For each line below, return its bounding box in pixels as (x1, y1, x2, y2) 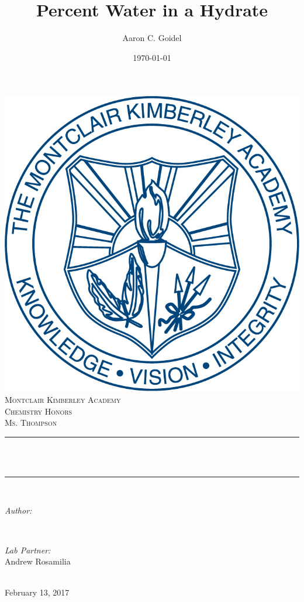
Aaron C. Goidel (122, 32, 182, 44)
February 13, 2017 (5, 586, 70, 598)
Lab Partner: (5, 543, 51, 556)
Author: (5, 504, 32, 517)
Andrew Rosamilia (5, 555, 71, 567)
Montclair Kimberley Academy (5, 393, 121, 405)
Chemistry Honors (5, 405, 72, 417)
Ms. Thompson (5, 416, 57, 429)
